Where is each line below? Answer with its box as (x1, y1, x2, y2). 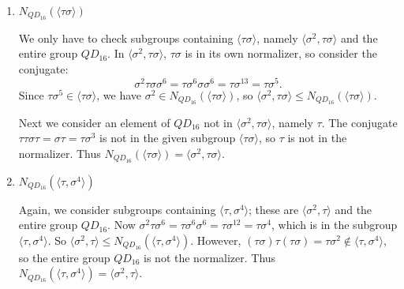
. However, (190, 231, 241, 248)
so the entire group (18, 249, 110, 265)
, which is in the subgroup (271, 216, 398, 233)
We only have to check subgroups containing (18, 29, 234, 46)
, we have (96, 86, 142, 103)
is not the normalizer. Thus (144, 249, 276, 265)
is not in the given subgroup (99, 129, 236, 146)
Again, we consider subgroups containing (18, 201, 216, 217)
